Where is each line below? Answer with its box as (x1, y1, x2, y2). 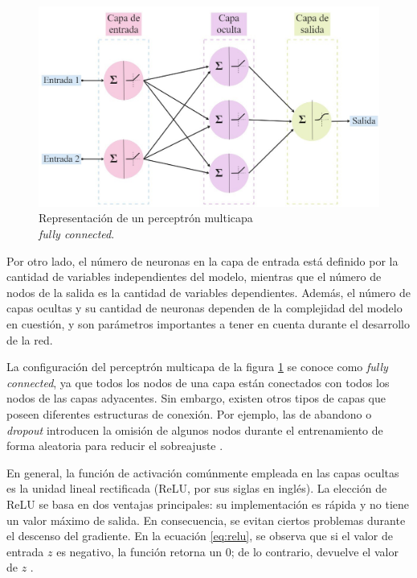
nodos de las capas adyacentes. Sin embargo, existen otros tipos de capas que (6, 390, 386, 407)
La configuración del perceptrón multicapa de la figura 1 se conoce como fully (6, 358, 388, 375)
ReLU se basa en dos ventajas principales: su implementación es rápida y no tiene (6, 495, 410, 512)
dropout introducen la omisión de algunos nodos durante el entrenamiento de (6, 421, 383, 438)
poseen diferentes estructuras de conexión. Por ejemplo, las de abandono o (6, 405, 372, 422)
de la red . (6, 331, 53, 348)
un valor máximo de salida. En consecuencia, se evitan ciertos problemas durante (6, 511, 406, 528)
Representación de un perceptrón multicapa (39, 209, 253, 226)
